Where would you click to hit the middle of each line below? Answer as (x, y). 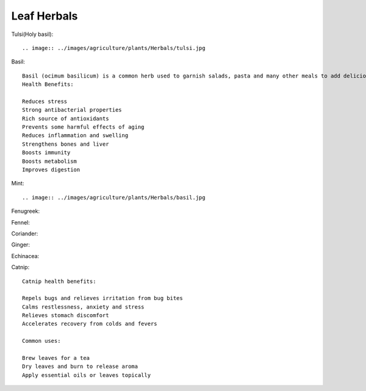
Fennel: (21, 222)
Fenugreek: (26, 211)
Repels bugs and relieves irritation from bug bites (102, 298)
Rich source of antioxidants (66, 118)
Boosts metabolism (50, 161)
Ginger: (21, 245)
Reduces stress (45, 101)
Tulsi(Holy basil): (32, 34)
